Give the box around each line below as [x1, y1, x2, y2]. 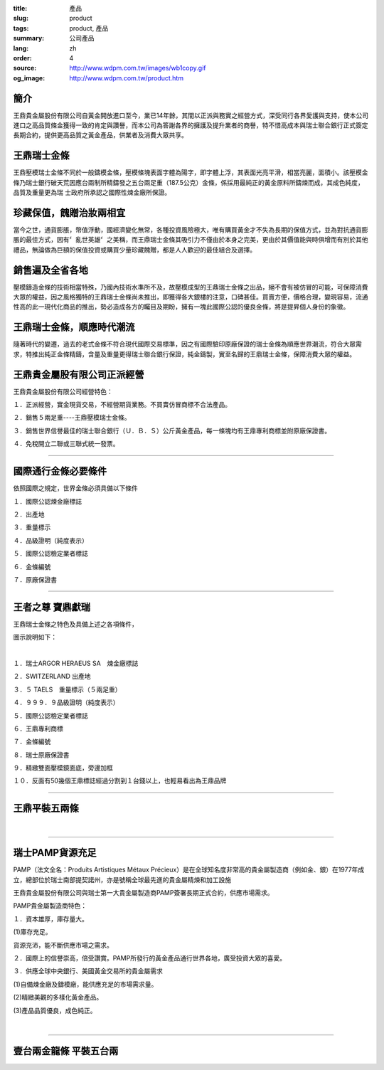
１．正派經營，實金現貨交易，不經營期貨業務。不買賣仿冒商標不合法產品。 [13, 401, 231, 409]
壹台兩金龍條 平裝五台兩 [13, 1044, 119, 1056]
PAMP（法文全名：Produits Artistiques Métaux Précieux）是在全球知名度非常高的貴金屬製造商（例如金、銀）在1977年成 [13, 865, 365, 874]
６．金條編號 [13, 562, 51, 571]
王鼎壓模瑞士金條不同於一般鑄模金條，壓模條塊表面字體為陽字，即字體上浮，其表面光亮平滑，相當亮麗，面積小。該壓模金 [13, 168, 368, 177]
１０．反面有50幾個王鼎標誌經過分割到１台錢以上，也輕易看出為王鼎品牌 [13, 776, 227, 785]
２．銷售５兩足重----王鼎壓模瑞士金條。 [13, 413, 131, 422]
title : [13, 4, 28, 12]
